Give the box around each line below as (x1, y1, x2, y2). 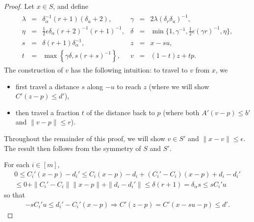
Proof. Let (4, 1, 34, 11)
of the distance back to (86, 107, 155, 117)
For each (4, 159, 29, 170)
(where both (163, 107, 200, 117)
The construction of (4, 65, 63, 75)
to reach (117, 81, 141, 91)
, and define (53, 1, 88, 11)
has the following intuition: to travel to (71, 65, 188, 75)
